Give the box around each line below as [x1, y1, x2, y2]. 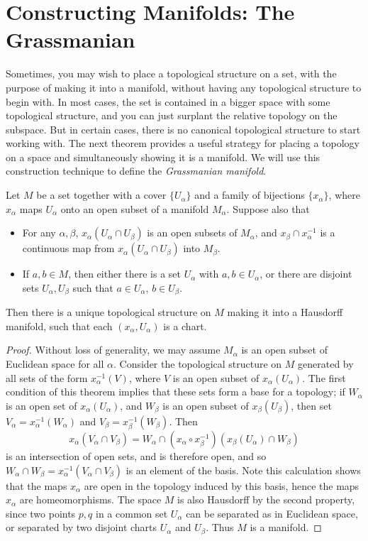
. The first [302, 370, 346, 385]
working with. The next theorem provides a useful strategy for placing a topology [6, 136, 359, 151]
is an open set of [6, 398, 77, 412]
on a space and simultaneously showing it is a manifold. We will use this [6, 149, 320, 164]
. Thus [206, 520, 234, 535]
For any [22, 225, 56, 240]
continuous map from [22, 241, 115, 256]
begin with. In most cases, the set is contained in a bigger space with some [6, 94, 330, 109]
